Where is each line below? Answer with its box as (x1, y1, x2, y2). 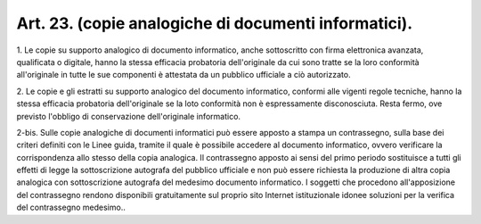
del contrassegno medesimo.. (16, 202, 126, 213)
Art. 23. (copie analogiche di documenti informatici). (16, 13, 413, 33)
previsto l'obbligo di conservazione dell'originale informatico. (16, 111, 240, 121)
